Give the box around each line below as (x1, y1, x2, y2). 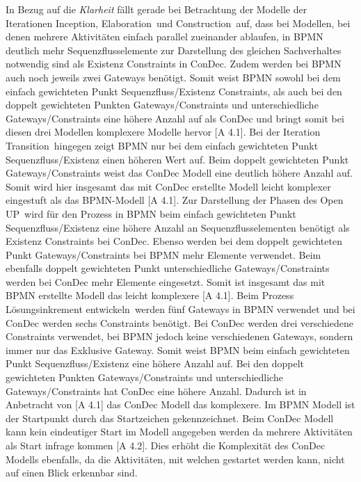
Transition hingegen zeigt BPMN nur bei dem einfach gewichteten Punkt (6, 138, 319, 152)
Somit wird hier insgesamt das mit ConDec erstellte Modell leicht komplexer (6, 179, 331, 193)
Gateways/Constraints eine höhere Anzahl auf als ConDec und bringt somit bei (6, 111, 344, 125)
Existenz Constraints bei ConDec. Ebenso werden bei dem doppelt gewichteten (6, 234, 342, 248)
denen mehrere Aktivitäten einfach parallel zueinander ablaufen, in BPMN (6, 29, 323, 44)
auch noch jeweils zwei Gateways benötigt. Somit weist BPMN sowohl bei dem (6, 70, 341, 84)
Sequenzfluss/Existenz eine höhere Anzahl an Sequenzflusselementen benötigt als (6, 220, 350, 234)
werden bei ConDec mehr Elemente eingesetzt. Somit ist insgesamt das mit (6, 274, 326, 289)
